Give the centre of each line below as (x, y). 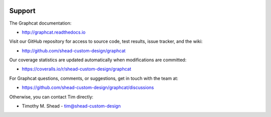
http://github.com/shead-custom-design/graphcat (74, 51)
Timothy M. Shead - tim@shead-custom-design (71, 106)
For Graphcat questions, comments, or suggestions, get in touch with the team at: (94, 78)
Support (22, 11)
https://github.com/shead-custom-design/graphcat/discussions (88, 87)
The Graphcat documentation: (40, 23)
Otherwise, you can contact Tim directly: (51, 97)
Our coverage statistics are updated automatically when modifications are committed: (98, 60)
